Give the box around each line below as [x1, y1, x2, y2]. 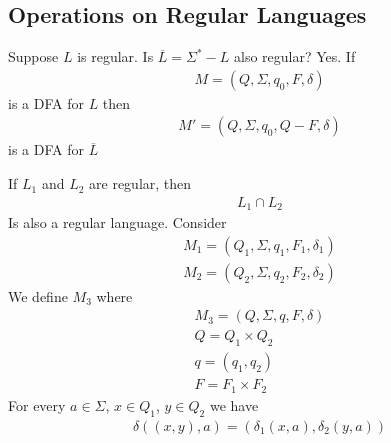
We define [8, 285, 68, 306]
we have [209, 394, 259, 415]
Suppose [8, 46, 59, 67]
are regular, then [89, 173, 192, 194]
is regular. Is [77, 46, 154, 67]
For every [8, 394, 66, 415]
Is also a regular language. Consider [8, 212, 227, 233]
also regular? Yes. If [234, 46, 356, 67]
